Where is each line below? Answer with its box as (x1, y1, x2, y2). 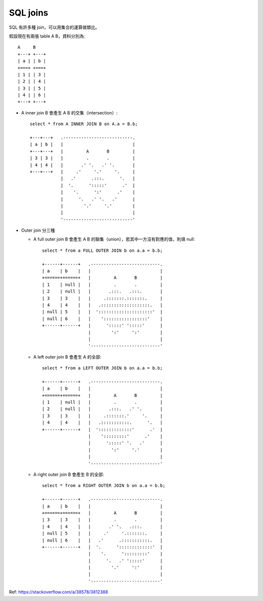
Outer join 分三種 (21, 227, 56, 233)
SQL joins (9, 7, 49, 18)
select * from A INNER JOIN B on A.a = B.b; (30, 121, 138, 127)
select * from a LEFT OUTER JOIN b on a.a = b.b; (42, 365, 163, 371)
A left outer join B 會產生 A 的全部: (33, 354, 102, 360)
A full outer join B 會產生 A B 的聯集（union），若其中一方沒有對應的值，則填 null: (33, 236, 195, 242)
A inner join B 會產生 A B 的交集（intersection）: (21, 110, 118, 115)
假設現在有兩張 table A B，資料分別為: (9, 33, 85, 39)
